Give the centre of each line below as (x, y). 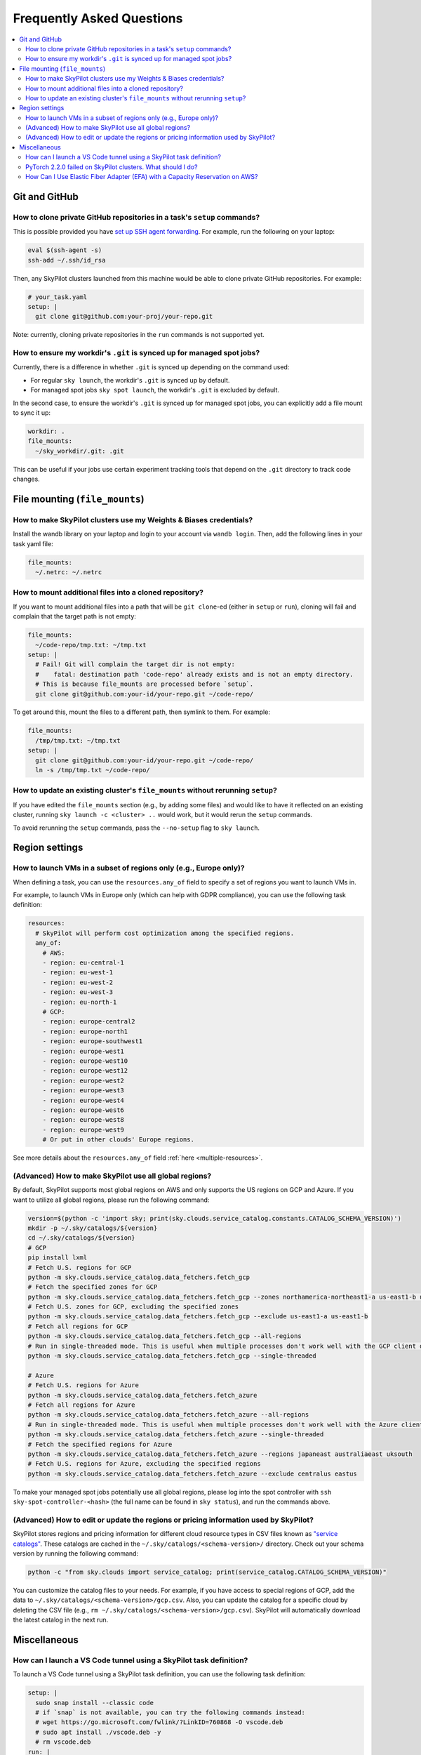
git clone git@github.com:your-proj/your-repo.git (124, 317)
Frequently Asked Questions (98, 18)
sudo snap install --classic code (95, 1703)
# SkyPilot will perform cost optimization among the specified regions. (165, 933)
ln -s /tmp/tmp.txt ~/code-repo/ (93, 770)
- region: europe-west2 (83, 1080)
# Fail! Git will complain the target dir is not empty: (135, 664)
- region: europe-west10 (85, 1061)
